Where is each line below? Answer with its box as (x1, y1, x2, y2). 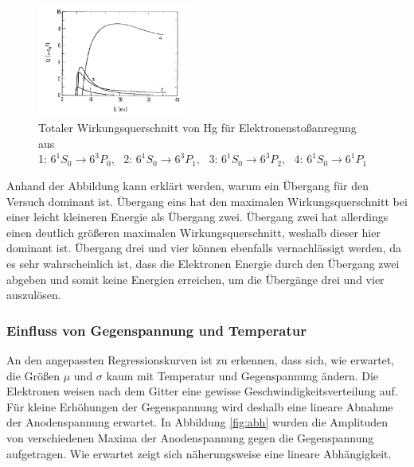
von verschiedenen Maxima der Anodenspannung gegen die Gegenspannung (6, 429, 374, 446)
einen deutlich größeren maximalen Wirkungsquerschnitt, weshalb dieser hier (6, 224, 381, 240)
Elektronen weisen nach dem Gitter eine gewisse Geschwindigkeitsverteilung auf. (6, 383, 398, 399)
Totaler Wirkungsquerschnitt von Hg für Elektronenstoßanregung (38, 119, 357, 136)
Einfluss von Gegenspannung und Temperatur (6, 320, 307, 340)
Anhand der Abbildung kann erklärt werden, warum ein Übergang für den (6, 177, 369, 193)
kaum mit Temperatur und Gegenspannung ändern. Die (106, 367, 379, 383)
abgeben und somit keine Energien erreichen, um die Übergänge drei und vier (6, 270, 385, 287)
